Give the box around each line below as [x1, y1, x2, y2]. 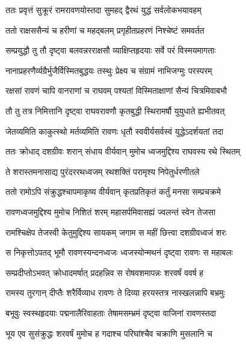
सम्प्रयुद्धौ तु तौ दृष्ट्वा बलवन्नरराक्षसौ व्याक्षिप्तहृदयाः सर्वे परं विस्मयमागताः [5, 44, 216, 57]
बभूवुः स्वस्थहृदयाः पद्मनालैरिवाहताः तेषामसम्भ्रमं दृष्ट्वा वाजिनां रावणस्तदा [5, 306, 217, 319]
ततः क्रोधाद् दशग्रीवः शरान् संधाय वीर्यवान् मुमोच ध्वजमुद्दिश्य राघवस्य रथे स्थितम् [5, 145, 241, 158]
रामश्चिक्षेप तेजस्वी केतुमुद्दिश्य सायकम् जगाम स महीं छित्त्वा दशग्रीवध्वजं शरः [5, 226, 227, 238]
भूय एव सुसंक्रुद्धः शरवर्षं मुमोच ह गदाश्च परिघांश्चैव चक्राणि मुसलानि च [5, 327, 212, 339]
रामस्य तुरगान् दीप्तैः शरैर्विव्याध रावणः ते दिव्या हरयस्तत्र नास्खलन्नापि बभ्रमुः [5, 286, 225, 299]
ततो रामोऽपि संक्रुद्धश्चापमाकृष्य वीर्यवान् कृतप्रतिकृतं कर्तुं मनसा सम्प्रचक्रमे [5, 185, 221, 198]
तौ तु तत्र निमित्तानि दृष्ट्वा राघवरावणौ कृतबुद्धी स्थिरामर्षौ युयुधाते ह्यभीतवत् [5, 104, 225, 117]
